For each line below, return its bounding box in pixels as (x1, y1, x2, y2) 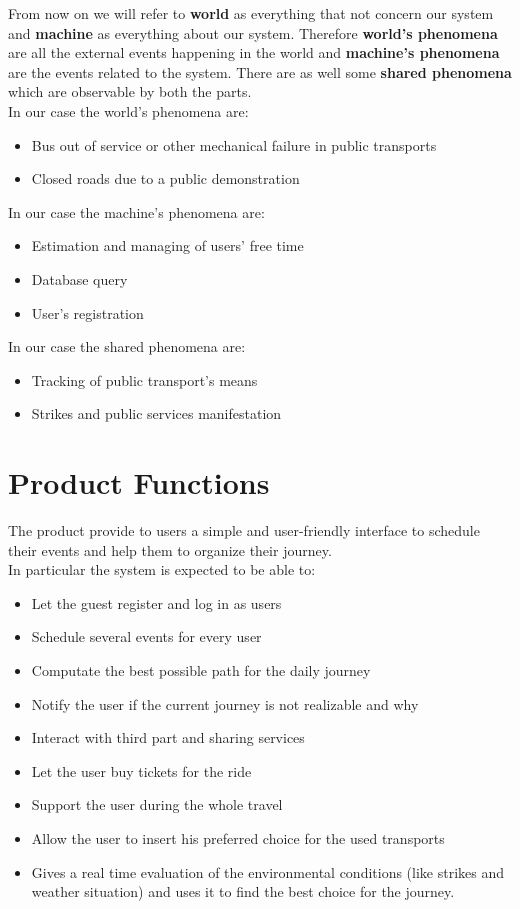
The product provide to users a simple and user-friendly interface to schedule (8, 520, 480, 541)
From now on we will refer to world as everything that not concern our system (8, 3, 494, 23)
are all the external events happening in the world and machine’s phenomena (8, 42, 500, 63)
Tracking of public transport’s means (31, 369, 258, 390)
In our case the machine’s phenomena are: (8, 201, 265, 222)
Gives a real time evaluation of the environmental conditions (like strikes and (31, 861, 505, 882)
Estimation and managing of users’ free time (31, 235, 304, 256)
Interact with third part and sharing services (31, 727, 305, 748)
